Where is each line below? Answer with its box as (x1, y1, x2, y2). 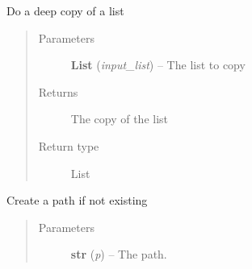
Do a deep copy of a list (6, 2, 124, 19)
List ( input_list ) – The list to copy (70, 56, 246, 73)
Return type (38, 137, 99, 154)
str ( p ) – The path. (70, 246, 167, 263)
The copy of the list (70, 110, 169, 127)
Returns (38, 83, 78, 100)
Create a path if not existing (6, 192, 148, 209)
